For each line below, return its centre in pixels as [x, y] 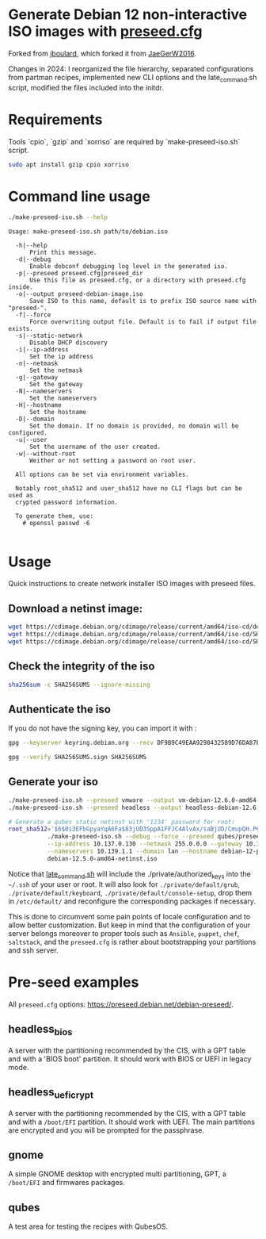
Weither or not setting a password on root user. [112, 461]
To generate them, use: [54, 516]
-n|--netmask [37, 364]
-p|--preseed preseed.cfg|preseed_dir [80, 274]
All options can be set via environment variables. [103, 475]
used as [21, 496]
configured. [28, 433]
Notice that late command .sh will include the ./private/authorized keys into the [129, 875]
